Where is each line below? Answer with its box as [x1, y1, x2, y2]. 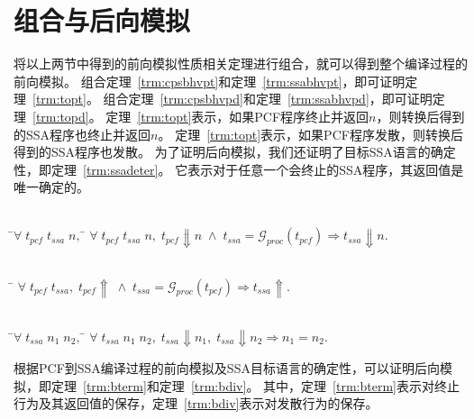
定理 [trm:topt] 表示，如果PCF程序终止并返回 [105, 106, 369, 125]
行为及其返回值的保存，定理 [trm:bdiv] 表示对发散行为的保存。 [14, 394, 378, 413]
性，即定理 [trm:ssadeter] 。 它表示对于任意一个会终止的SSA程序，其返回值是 [14, 159, 464, 178]
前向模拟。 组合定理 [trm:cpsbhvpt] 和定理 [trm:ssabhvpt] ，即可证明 [14, 71, 406, 90]
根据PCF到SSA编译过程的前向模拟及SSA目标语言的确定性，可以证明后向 [14, 359, 440, 378]
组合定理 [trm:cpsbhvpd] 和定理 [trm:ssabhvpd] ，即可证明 [103, 89, 433, 108]
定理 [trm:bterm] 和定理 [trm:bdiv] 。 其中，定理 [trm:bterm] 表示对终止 [50, 376, 460, 395]
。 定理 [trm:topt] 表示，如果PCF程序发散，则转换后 [158, 124, 463, 143]
